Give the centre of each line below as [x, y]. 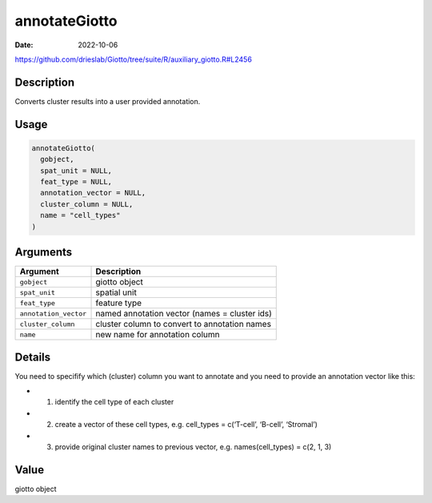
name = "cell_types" [80, 215]
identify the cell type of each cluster [114, 402]
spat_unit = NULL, [76, 171]
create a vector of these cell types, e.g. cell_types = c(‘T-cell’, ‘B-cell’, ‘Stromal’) [186, 425]
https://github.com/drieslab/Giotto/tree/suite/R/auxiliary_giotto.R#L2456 [133, 59]
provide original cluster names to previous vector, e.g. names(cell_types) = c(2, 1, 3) [193, 447]
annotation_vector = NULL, [93, 193]
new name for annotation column [158, 335]
